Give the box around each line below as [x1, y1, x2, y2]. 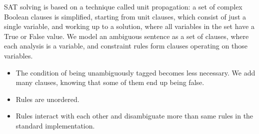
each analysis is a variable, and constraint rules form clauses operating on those [4, 40, 247, 51]
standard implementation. [15, 120, 95, 130]
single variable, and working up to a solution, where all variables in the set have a [4, 21, 254, 31]
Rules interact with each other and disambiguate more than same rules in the [15, 110, 253, 121]
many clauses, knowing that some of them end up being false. [15, 77, 204, 87]
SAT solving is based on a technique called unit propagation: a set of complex [4, 1, 242, 11]
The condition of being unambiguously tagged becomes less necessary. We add [15, 67, 255, 77]
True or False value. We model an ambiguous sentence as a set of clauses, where [4, 30, 249, 41]
